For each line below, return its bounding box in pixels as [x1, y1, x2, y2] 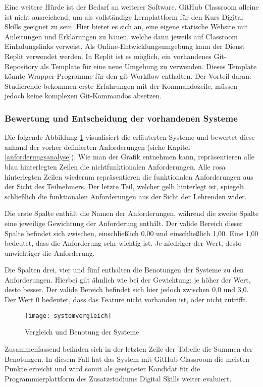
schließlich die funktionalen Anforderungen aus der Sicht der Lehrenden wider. [5, 191, 247, 201]
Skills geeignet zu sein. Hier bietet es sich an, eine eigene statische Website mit [5, 21, 248, 32]
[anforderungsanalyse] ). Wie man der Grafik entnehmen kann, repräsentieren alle [5, 151, 254, 162]
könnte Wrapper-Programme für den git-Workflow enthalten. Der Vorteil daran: [5, 71, 251, 81]
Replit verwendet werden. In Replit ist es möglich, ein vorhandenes [5, 50, 212, 61]
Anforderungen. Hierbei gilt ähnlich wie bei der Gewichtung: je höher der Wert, [5, 274, 251, 285]
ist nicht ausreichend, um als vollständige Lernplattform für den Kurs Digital [5, 11, 243, 22]
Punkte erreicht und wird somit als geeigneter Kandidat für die [5, 363, 200, 374]
